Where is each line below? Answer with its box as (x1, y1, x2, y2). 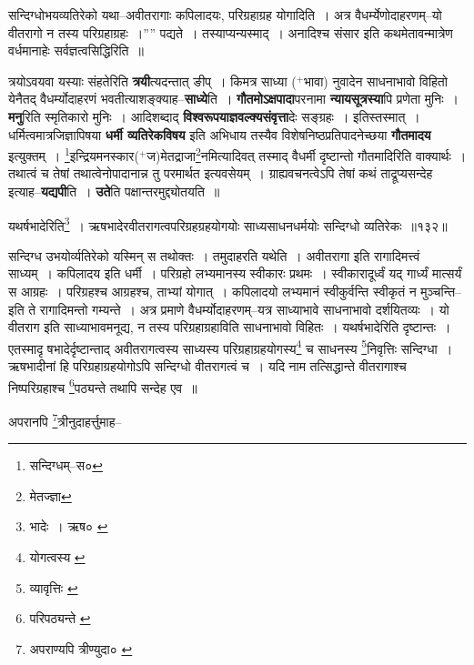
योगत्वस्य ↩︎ (29, 547, 86, 566)
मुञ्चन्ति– (420, 282, 462, 301)
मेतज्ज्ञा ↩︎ (29, 486, 72, 505)
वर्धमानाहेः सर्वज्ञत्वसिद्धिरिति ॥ (8, 41, 144, 60)
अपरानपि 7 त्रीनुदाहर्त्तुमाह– (8, 408, 122, 430)
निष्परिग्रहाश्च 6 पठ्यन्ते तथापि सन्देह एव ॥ (8, 375, 197, 397)
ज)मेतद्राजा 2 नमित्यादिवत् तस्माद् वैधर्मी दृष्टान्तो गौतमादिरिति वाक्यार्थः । (146, 144, 467, 165)
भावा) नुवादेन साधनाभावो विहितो (304, 71, 448, 90)
